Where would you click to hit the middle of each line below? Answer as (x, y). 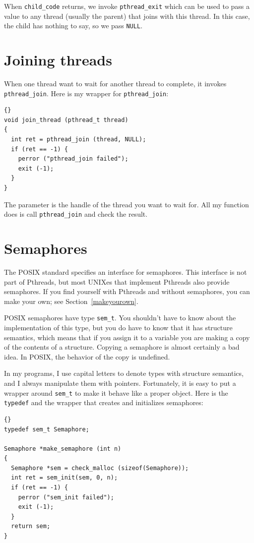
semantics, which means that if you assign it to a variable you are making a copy (127, 337)
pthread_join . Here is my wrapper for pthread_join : (86, 93)
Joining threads (58, 60)
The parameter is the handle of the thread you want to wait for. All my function (127, 204)
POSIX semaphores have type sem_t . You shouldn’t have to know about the (120, 318)
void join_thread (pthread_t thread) (66, 120)
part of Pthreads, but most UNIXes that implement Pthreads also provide (117, 281)
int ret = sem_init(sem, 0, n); (64, 478)
